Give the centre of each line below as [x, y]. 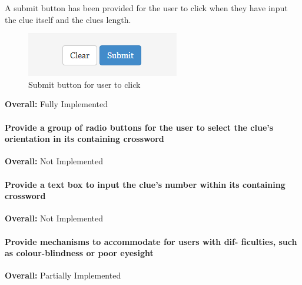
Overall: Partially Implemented [63, 275]
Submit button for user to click [84, 84]
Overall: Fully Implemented [56, 104]
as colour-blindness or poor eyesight [79, 253]
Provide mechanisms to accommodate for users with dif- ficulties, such [151, 241]
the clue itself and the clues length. [68, 19]
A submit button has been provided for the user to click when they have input [146, 8]
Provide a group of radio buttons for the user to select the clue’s [139, 127]
